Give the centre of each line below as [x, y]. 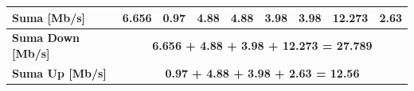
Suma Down [46, 38]
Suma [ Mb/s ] [49, 17]
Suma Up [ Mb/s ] [59, 72]
